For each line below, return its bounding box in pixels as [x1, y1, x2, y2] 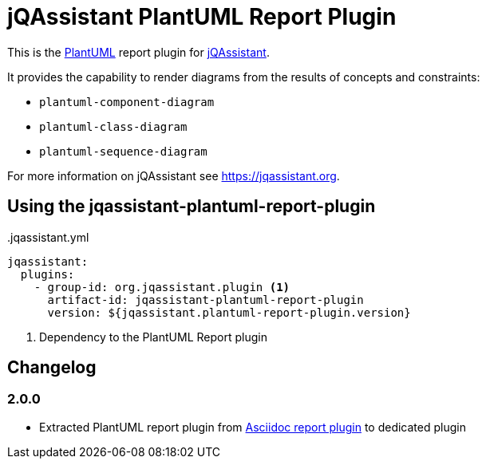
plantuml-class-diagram [39, 120, 188, 133]
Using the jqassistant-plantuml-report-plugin [7, 196, 376, 217]
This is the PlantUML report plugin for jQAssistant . [7, 45, 270, 59]
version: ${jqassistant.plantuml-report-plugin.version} [47, 305, 411, 319]
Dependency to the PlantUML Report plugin [39, 329, 267, 344]
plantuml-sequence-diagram [39, 144, 207, 158]
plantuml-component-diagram [39, 95, 215, 108]
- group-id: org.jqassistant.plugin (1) [34, 280, 290, 294]
